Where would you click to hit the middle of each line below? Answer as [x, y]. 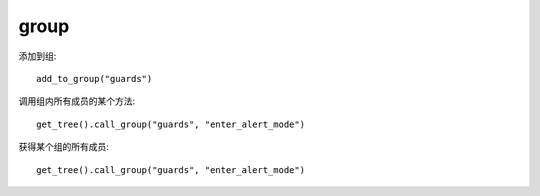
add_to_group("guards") [94, 78]
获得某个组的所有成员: [64, 147]
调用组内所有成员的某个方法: [77, 101]
